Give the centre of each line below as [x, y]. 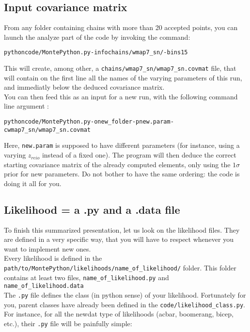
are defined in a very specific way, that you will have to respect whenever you [119, 239]
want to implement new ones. [47, 248]
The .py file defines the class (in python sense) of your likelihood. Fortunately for [125, 294]
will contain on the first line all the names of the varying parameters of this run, [123, 77]
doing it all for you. [33, 183]
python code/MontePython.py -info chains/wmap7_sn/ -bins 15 [96, 53]
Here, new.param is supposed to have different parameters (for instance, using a [122, 145]
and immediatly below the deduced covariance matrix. [84, 87]
